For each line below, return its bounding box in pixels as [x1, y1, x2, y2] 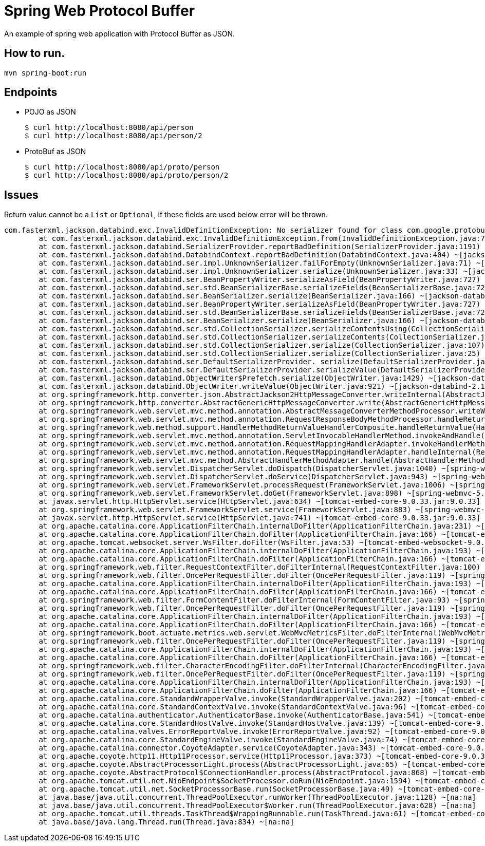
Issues [4, 188, 39, 201]
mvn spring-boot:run [4, 68, 87, 77]
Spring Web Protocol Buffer [4, 2, 195, 20]
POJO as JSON [25, 107, 76, 117]
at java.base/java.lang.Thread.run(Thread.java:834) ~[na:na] [39, 818, 294, 826]
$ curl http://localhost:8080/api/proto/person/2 [25, 171, 229, 180]
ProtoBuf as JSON [25, 147, 86, 156]
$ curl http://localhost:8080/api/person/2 [25, 131, 202, 140]
